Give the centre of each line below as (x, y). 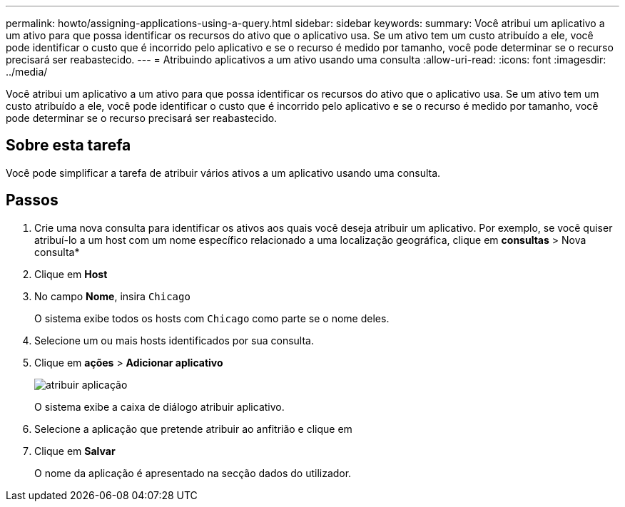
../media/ (27, 72)
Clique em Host (71, 274)
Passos (32, 200)
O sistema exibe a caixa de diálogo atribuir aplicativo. (159, 406)
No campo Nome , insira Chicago (112, 296)
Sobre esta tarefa (68, 145)
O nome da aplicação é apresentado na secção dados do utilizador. (193, 473)
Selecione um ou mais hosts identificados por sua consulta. (174, 340)
